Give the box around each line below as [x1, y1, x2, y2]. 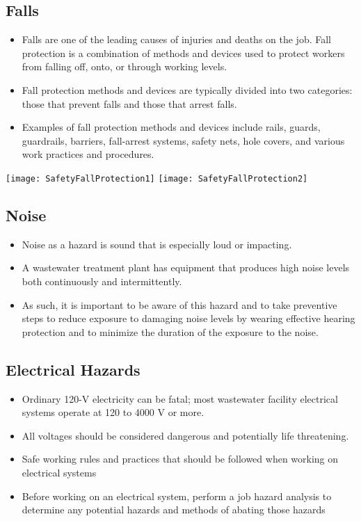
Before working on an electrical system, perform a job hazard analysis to [22, 488, 332, 503]
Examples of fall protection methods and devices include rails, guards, [22, 120, 321, 134]
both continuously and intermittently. [22, 274, 182, 288]
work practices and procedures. [22, 147, 154, 161]
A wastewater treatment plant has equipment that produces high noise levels [22, 260, 350, 275]
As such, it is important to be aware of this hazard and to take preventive [22, 297, 337, 312]
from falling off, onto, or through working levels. [22, 59, 227, 74]
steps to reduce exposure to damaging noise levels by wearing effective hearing [22, 311, 355, 326]
